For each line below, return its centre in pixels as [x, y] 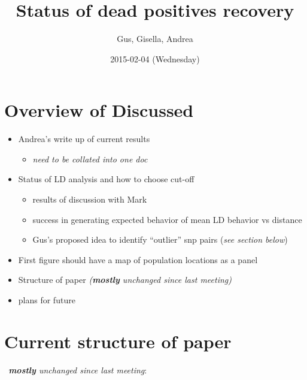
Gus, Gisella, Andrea [155, 39]
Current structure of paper [118, 341]
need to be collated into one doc [90, 159]
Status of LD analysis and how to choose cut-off [106, 179]
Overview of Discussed [99, 110]
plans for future [47, 300]
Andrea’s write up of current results [84, 139]
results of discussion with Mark [90, 199]
